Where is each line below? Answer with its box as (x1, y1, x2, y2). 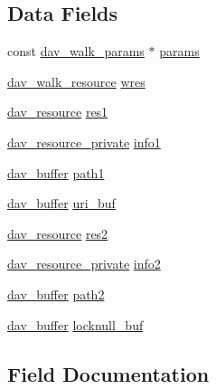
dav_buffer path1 (7, 163, 105, 182)
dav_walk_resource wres (7, 71, 146, 90)
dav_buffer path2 (7, 284, 105, 303)
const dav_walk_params (7, 42, 145, 61)
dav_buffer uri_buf (7, 194, 116, 213)
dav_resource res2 (7, 223, 108, 242)
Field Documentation (7, 359, 210, 387)
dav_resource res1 (7, 102, 108, 121)
